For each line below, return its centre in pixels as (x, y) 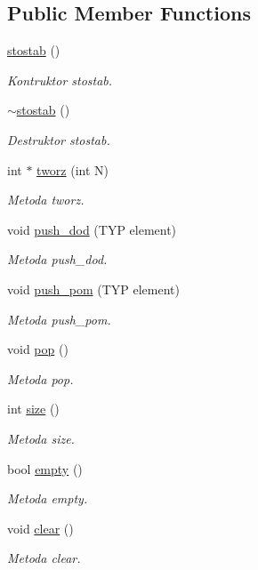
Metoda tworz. (46, 200)
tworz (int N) (73, 169)
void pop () (38, 349)
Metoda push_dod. (57, 259)
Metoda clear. (44, 558)
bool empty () (45, 468)
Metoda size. (41, 438)
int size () (33, 409)
